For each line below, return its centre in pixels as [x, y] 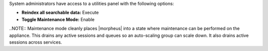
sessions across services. [35, 42]
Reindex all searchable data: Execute [60, 13]
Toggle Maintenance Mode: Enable [58, 19]
